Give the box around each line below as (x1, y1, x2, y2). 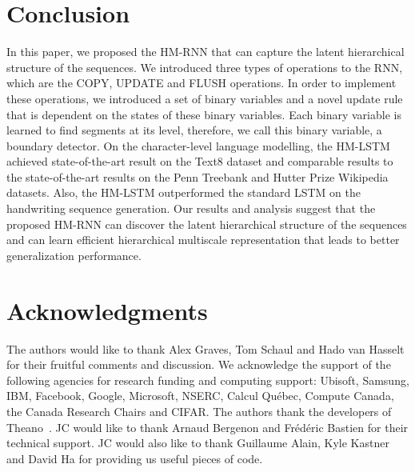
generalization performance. (6, 246, 142, 263)
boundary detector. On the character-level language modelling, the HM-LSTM (6, 137, 390, 154)
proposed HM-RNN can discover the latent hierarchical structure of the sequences (6, 215, 407, 232)
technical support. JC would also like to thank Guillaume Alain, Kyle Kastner (6, 434, 389, 451)
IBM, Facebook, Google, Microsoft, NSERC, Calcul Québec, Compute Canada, (6, 387, 394, 404)
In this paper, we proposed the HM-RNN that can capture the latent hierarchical (6, 43, 405, 60)
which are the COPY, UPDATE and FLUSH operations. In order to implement (6, 74, 397, 91)
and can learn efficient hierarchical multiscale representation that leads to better (6, 231, 400, 248)
